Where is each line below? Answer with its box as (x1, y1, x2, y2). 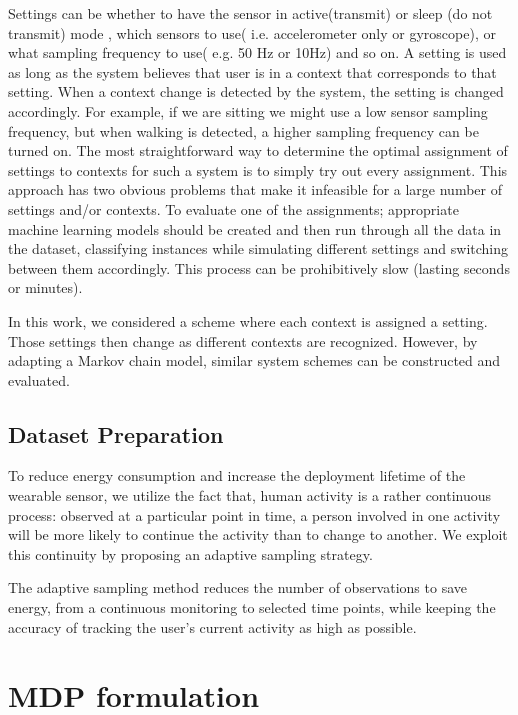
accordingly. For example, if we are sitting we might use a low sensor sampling (8, 100, 488, 121)
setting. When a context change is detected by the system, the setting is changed (8, 81, 504, 102)
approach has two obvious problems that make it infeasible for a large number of (8, 179, 503, 200)
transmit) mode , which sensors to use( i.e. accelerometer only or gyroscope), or (8, 22, 496, 43)
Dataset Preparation (8, 418, 224, 449)
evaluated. (8, 369, 70, 390)
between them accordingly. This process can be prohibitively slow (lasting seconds (8, 257, 510, 278)
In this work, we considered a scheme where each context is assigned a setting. (8, 310, 488, 331)
